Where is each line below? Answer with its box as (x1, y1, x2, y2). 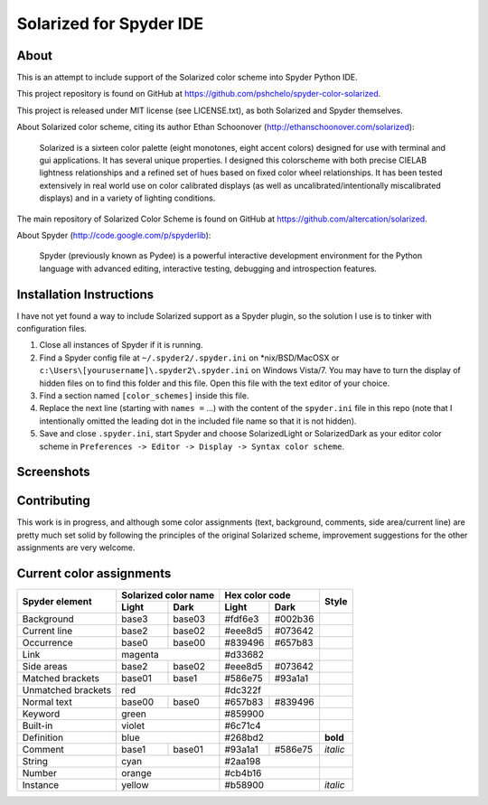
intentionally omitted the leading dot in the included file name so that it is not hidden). (39, 416, 357, 426)
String (22, 755, 49, 768)
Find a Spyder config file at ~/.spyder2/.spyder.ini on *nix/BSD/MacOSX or (39, 352, 340, 363)
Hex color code (224, 589, 291, 602)
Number (22, 767, 58, 780)
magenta (121, 649, 159, 661)
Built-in (22, 719, 53, 732)
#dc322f (224, 684, 262, 697)
